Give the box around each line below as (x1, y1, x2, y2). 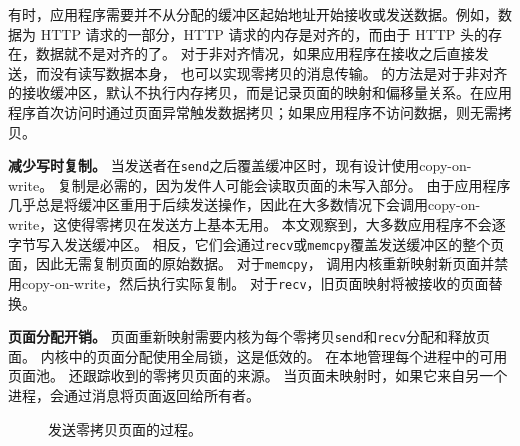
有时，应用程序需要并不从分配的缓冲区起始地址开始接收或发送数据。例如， (8, 4, 498, 24)
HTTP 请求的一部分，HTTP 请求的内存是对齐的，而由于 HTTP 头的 (40, 23, 489, 44)
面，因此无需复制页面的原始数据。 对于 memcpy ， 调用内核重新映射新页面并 (8, 253, 495, 274)
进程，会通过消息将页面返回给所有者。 (8, 385, 260, 405)
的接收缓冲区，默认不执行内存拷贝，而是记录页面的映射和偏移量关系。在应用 (8, 82, 512, 103)
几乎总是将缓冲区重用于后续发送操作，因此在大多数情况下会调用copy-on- (8, 194, 481, 215)
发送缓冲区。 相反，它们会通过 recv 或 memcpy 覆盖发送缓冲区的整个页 (63, 233, 505, 254)
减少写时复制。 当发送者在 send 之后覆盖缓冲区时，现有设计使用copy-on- (8, 155, 472, 176)
